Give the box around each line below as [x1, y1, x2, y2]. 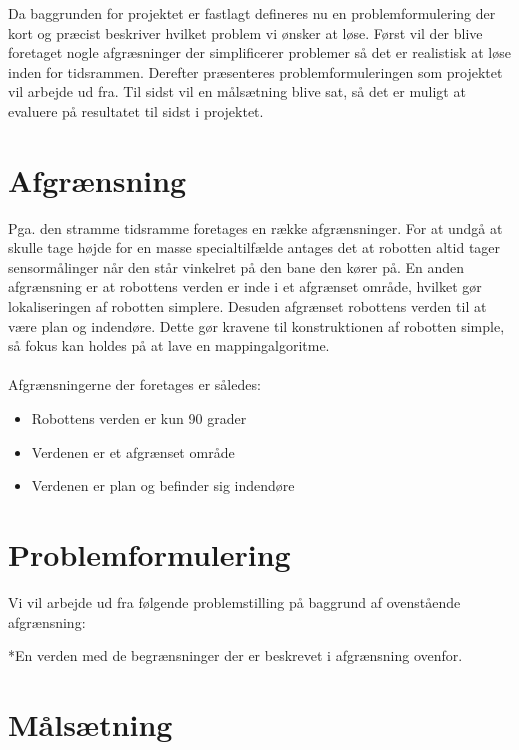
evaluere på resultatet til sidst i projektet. [8, 100, 264, 121]
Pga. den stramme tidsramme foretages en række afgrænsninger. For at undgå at [8, 217, 503, 238]
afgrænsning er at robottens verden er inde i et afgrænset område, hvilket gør [8, 276, 482, 297]
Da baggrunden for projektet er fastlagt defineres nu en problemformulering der [8, 3, 496, 23]
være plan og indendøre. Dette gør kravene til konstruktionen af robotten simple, [8, 315, 505, 336]
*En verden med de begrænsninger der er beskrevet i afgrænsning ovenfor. [8, 645, 463, 666]
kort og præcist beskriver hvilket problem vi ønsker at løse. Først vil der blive [8, 22, 483, 43]
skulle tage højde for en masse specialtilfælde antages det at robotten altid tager [8, 237, 501, 258]
